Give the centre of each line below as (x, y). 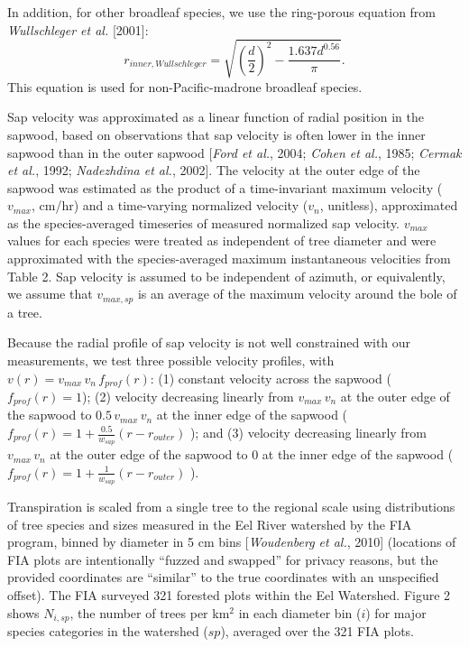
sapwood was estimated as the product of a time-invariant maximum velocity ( (225, 187)
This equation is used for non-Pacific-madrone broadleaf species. (185, 86)
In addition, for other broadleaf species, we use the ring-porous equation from (222, 12)
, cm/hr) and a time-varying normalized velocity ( (170, 205)
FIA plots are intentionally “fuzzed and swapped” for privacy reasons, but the (223, 559)
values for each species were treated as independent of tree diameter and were (222, 240)
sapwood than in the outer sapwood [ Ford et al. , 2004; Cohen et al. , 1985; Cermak (234, 152)
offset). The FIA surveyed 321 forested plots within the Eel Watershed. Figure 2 (229, 595)
